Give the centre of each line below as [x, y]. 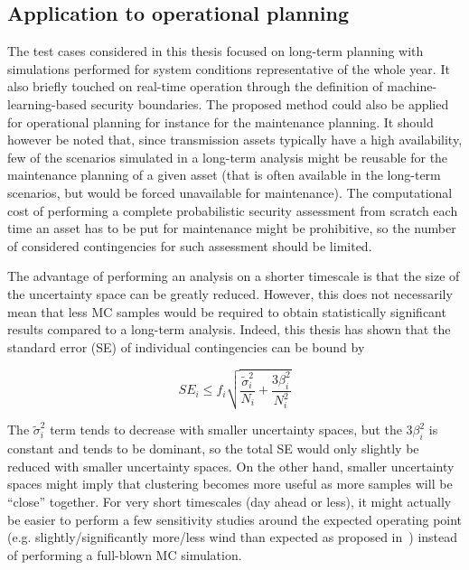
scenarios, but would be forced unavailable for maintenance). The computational [230, 192]
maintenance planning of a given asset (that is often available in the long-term [224, 175]
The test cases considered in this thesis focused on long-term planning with [216, 51]
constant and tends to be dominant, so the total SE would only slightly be [213, 449]
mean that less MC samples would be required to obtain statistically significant [227, 311]
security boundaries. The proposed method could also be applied [270, 103]
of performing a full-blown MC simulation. [125, 554]
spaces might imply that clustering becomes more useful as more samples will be [230, 484]
